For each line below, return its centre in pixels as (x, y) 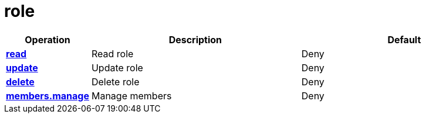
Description (195, 39)
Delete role (115, 81)
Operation (48, 39)
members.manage (48, 96)
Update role (117, 67)
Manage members (131, 96)
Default (404, 39)
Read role (112, 53)
